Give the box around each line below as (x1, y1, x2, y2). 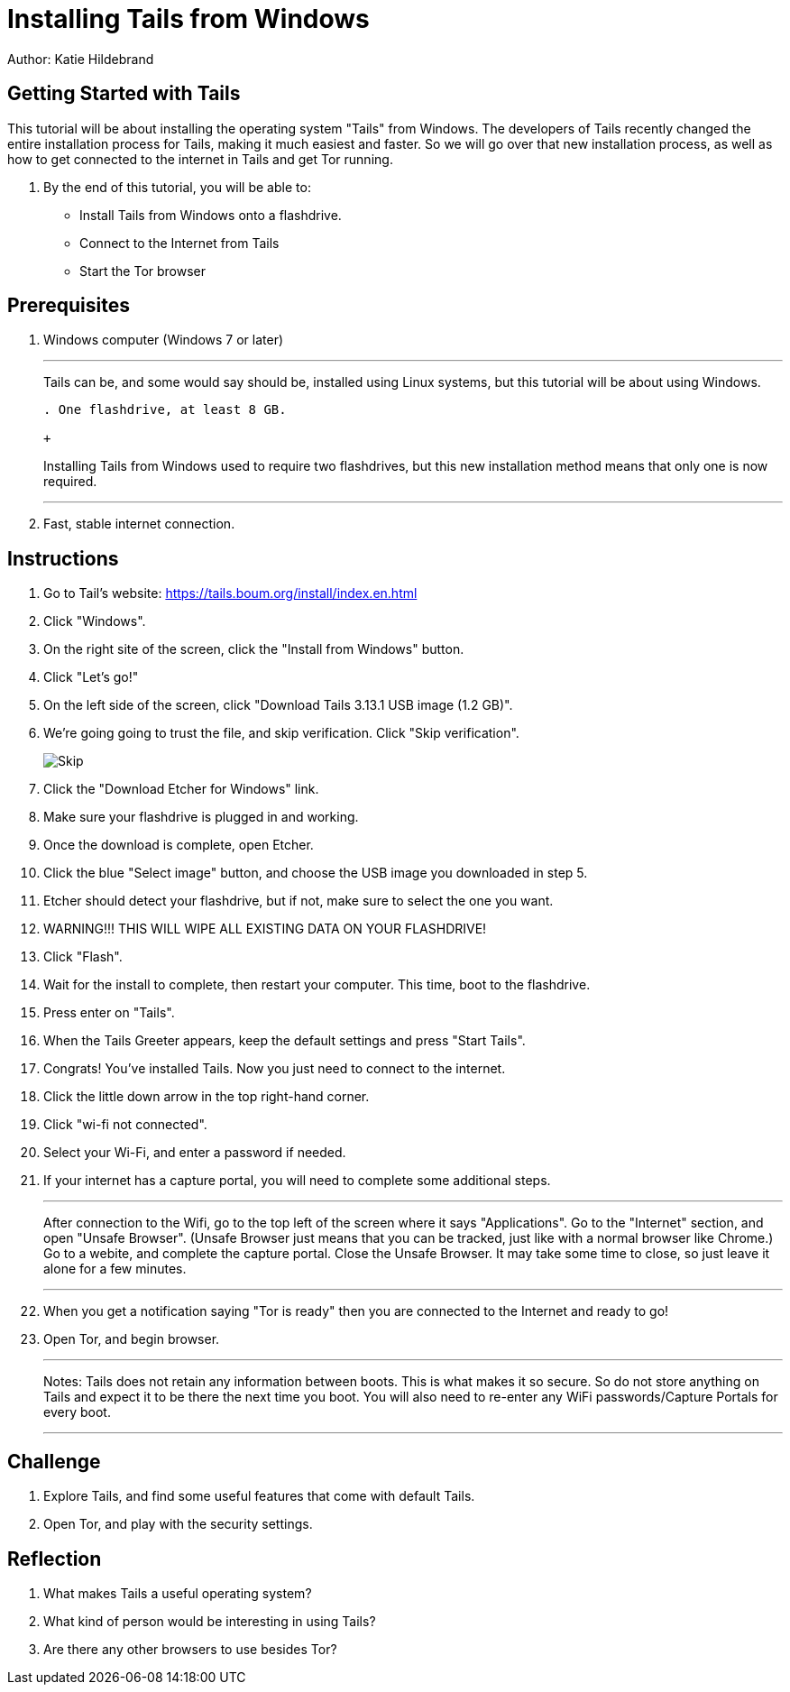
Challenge (7, 1449, 101, 1473)
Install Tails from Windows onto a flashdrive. (79, 207, 342, 223)
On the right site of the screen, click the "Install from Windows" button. (43, 641, 464, 657)
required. (43, 474, 97, 490)
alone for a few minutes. (43, 1261, 187, 1277)
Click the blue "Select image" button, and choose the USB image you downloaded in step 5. (43, 865, 588, 881)
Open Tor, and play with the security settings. (43, 1516, 313, 1532)
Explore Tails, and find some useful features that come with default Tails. (43, 1488, 475, 1504)
